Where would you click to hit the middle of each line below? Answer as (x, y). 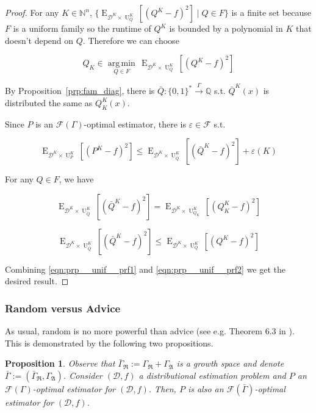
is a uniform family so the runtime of (82, 28)
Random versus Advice (63, 308)
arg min (121, 64)
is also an (206, 388)
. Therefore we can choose (131, 40)
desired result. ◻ (37, 281)
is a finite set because (271, 12)
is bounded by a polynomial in (226, 28)
